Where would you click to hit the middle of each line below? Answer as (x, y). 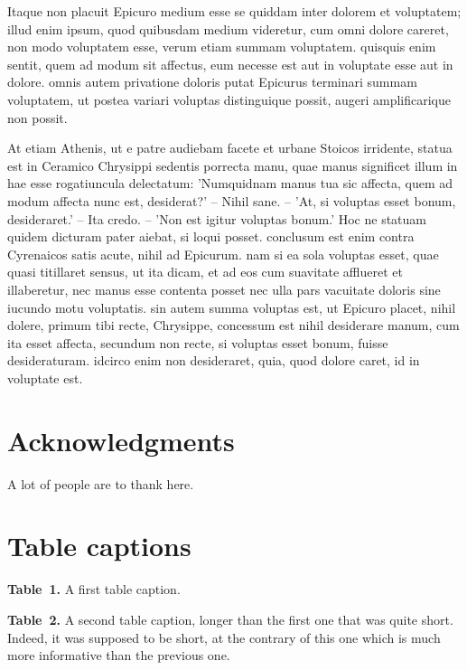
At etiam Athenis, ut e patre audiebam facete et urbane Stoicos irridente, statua (230, 148)
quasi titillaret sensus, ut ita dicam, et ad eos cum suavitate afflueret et (205, 272)
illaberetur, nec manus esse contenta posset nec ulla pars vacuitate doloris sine (224, 289)
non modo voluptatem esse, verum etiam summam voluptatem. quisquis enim (222, 47)
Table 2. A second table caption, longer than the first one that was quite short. (230, 619)
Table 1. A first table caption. (94, 589)
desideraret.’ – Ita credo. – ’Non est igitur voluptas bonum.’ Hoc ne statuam (217, 218)
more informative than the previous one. (119, 655)
